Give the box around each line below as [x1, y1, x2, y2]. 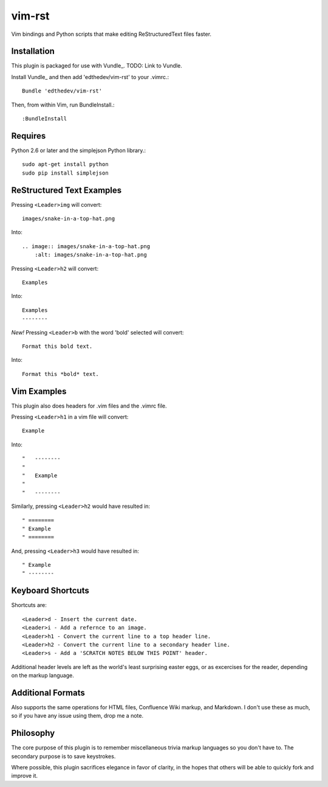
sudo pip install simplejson [22, 169, 109, 176]
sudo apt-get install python [22, 161, 109, 168]
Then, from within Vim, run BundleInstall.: [11, 101, 115, 108]
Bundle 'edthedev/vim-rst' [22, 88, 103, 94]
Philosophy [11, 728, 55, 738]
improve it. [11, 772, 38, 780]
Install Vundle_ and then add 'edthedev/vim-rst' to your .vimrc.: [11, 73, 169, 80]
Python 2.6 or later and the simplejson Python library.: [11, 147, 146, 154]
